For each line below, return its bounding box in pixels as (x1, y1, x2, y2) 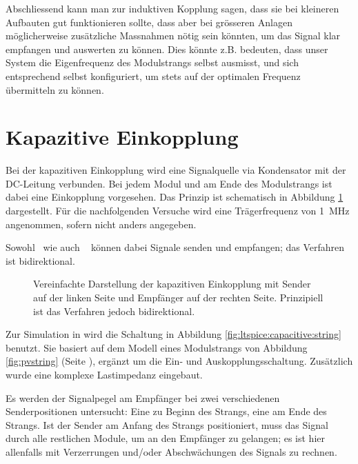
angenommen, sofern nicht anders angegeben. (6, 216, 197, 231)
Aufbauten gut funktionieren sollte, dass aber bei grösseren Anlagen (6, 14, 292, 29)
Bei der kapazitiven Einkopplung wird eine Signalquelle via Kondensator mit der (6, 163, 346, 177)
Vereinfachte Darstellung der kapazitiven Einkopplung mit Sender (33, 276, 311, 291)
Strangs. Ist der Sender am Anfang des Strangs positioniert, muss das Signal (6, 417, 328, 432)
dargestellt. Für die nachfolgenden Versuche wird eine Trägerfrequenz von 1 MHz (6, 203, 350, 218)
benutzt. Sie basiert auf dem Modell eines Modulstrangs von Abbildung (6, 340, 308, 354)
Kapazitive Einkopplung (6, 123, 239, 151)
